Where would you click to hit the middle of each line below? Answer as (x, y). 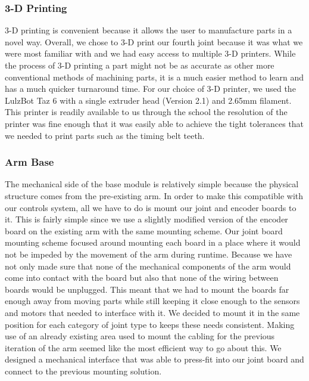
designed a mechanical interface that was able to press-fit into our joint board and (154, 359)
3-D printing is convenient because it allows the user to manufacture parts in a (149, 30)
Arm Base (29, 162)
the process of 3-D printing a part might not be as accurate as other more (140, 65)
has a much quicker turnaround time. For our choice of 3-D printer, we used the (150, 89)
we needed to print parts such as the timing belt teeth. (105, 135)
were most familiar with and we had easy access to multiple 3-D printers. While (150, 53)
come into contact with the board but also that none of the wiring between (142, 278)
